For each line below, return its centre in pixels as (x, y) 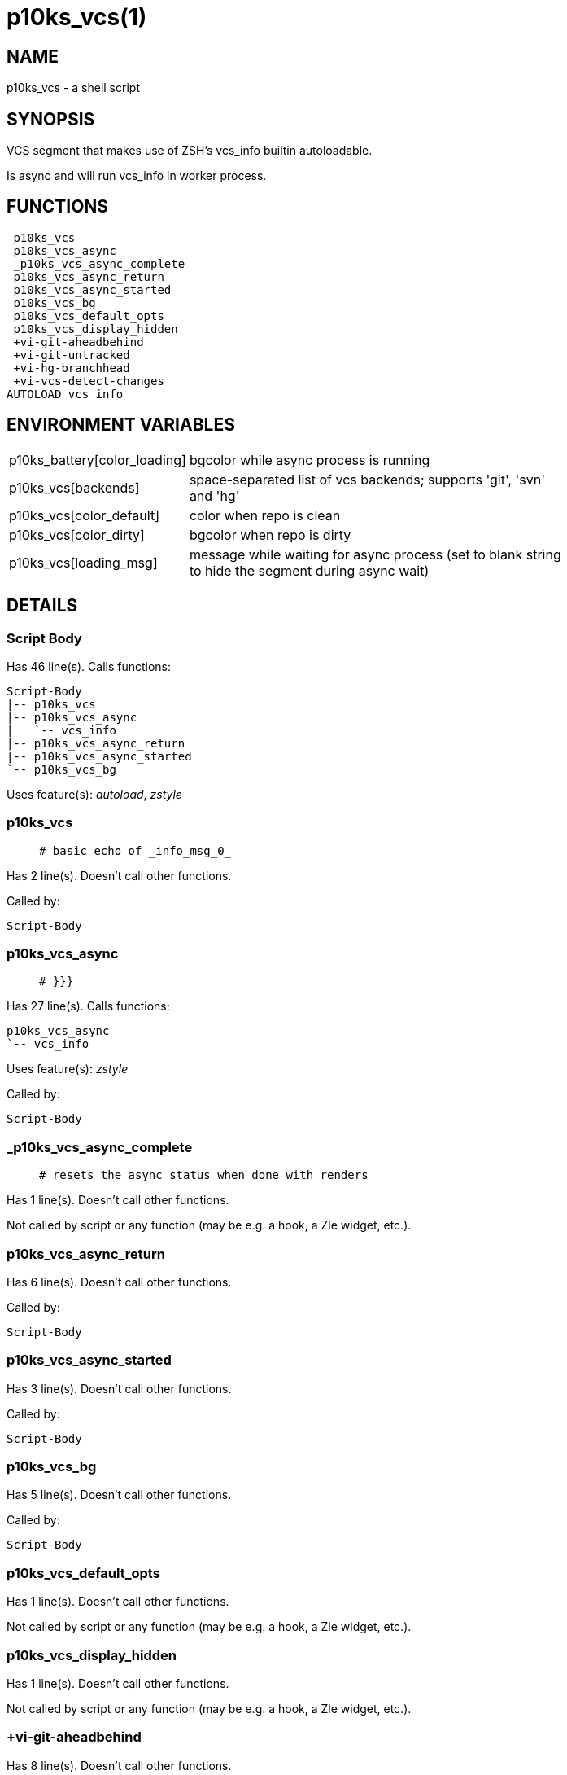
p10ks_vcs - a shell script (73, 88)
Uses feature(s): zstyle (68, 1069)
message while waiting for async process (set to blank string (375, 554)
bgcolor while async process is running (310, 460)
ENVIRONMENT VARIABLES (121, 425)
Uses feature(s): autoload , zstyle (94, 794)
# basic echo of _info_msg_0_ (135, 850)
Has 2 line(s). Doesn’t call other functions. (119, 875)
